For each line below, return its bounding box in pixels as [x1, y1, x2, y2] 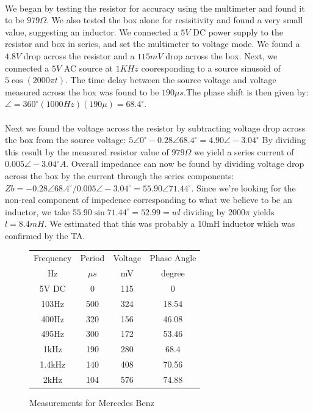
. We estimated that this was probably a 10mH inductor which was [44, 217, 295, 230]
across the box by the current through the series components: [5, 169, 234, 182]
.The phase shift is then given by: [184, 85, 309, 98]
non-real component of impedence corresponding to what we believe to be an [5, 193, 292, 206]
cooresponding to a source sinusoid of [141, 61, 281, 74]
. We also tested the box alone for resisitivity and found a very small [46, 13, 303, 26]
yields [253, 205, 275, 218]
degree [160, 267, 185, 280]
